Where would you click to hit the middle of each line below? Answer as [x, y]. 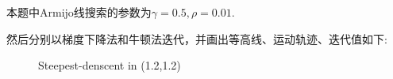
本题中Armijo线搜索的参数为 [79, 12]
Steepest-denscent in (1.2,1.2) [110, 65]
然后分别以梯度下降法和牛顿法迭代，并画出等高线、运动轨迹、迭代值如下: [197, 38]
